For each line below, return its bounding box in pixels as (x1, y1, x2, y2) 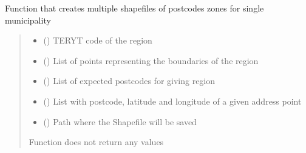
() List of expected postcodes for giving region (43, 74, 216, 87)
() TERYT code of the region (43, 34, 152, 47)
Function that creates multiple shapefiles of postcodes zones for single (5, 2, 264, 14)
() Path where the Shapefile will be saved (43, 115, 197, 128)
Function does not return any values (29, 135, 164, 148)
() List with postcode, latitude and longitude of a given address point (43, 94, 302, 107)
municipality (5, 13, 51, 26)
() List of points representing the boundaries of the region (43, 54, 259, 67)
